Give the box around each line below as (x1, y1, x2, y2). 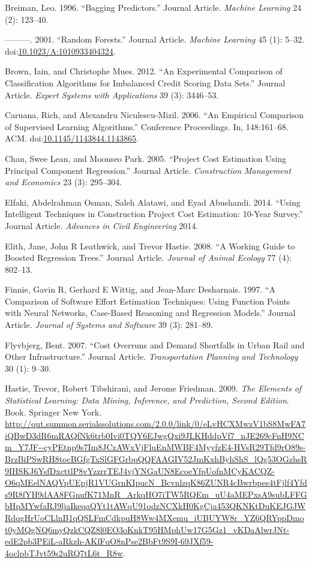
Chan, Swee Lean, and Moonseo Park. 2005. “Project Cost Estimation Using (5, 152, 286, 164)
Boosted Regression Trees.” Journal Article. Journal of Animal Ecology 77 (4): (5, 251, 292, 264)
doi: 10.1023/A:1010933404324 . (5, 44, 116, 57)
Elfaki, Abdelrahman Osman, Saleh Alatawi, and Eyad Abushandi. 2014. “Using (5, 195, 301, 208)
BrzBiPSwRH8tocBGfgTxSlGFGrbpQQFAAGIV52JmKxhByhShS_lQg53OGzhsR (5, 453, 307, 465)
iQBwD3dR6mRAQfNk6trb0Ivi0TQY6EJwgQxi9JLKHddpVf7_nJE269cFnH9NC (5, 429, 304, 441)
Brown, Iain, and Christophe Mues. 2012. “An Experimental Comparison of (5, 65, 283, 77)
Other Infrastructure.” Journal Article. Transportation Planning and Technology (5, 350, 298, 363)
